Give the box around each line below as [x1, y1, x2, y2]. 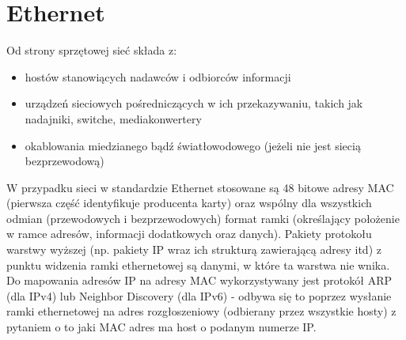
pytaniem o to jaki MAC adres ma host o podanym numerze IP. [6, 319, 317, 335]
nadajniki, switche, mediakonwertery [25, 110, 202, 127]
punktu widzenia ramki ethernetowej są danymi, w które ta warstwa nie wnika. [6, 256, 390, 273]
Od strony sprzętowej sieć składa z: [6, 42, 177, 59]
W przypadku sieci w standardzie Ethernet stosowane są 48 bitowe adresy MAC [6, 179, 394, 195]
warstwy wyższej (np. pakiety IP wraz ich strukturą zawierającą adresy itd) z [6, 241, 381, 258]
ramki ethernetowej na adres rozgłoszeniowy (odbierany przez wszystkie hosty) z [6, 303, 397, 319]
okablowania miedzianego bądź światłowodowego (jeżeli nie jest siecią [25, 137, 361, 153]
